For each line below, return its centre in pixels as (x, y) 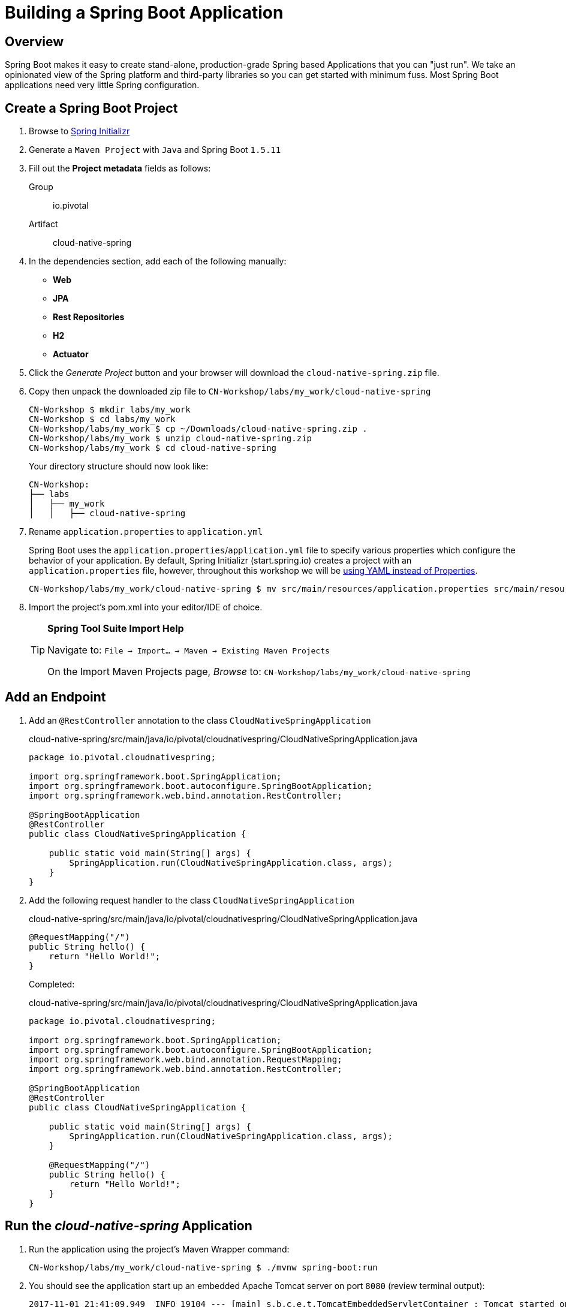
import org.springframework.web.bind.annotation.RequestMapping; (186, 1059)
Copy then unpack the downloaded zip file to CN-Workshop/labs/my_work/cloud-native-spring (230, 392)
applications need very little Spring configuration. (102, 85)
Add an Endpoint (55, 697)
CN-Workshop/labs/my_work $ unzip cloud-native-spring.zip (171, 439)
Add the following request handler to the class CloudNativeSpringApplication (192, 900)
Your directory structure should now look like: (119, 466)
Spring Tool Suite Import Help (116, 629)
